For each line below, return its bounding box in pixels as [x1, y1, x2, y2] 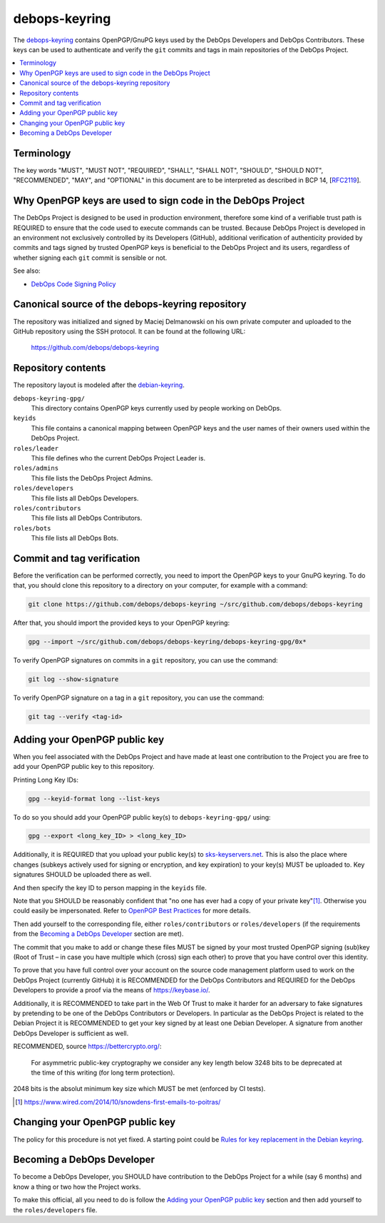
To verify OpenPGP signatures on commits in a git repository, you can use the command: [13, 656, 278, 665]
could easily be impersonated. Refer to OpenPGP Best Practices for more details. [13, 907, 251, 915]
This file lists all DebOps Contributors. [31, 514, 143, 523]
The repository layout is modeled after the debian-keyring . [13, 381, 185, 389]
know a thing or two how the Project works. [13, 1182, 141, 1191]
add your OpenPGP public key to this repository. [13, 763, 155, 771]
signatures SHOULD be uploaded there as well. [13, 870, 152, 879]
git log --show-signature [28, 675, 119, 683]
